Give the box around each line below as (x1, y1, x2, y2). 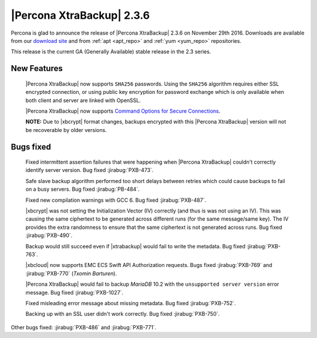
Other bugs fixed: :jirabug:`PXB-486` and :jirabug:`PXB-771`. (11, 323, 157, 331)
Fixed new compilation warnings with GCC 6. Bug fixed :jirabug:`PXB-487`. (25, 197, 207, 204)
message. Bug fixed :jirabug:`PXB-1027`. (25, 289, 123, 296)
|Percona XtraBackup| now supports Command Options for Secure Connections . (25, 107, 221, 114)
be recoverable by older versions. (25, 126, 107, 133)
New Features (11, 63, 63, 73)
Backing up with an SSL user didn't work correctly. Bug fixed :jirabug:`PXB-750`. (25, 310, 220, 317)
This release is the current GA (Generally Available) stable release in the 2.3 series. (11, 48, 211, 55)
